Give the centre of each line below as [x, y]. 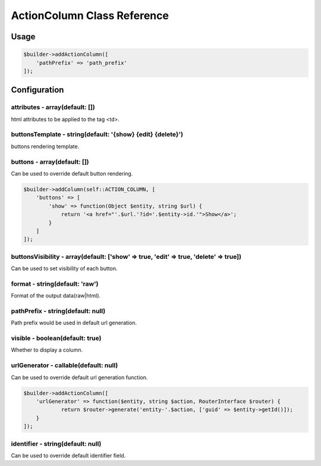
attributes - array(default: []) [53, 107]
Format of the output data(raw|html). [56, 296]
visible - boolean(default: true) [56, 338]
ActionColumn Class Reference [90, 15]
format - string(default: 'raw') [55, 284]
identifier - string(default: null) [56, 443]
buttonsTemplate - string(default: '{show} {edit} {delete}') [97, 135]
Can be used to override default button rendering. [72, 173]
